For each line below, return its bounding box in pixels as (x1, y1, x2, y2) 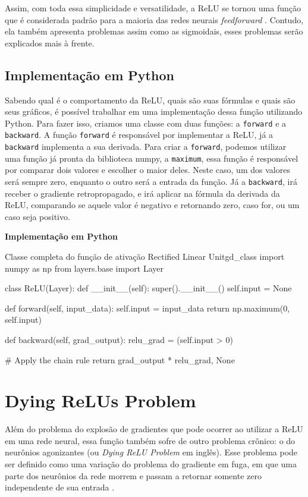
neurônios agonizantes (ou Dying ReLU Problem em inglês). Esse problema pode (5, 446, 298, 458)
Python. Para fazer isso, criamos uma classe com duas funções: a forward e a (5, 117, 287, 129)
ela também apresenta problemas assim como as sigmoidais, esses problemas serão (5, 25, 303, 37)
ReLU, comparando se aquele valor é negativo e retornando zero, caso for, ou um (5, 199, 300, 211)
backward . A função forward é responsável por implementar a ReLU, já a (5, 128, 274, 141)
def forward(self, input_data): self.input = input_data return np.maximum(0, (5, 301, 290, 314)
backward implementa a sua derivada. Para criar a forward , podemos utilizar (5, 140, 287, 153)
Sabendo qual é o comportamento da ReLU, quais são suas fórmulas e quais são (5, 93, 296, 106)
